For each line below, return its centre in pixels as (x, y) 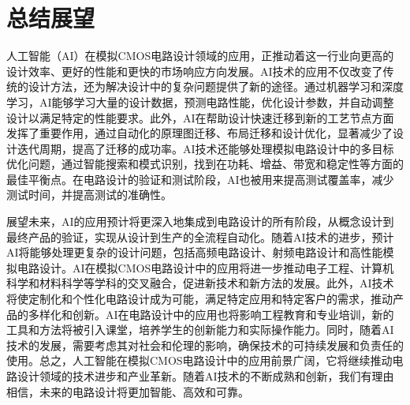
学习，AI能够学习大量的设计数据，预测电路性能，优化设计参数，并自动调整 (200, 101)
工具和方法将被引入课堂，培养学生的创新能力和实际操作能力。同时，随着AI (200, 330)
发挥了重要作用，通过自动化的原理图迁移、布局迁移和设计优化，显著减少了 (199, 133)
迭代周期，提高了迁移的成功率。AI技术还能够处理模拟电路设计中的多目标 (205, 148)
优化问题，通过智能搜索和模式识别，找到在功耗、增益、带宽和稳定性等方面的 (205, 164)
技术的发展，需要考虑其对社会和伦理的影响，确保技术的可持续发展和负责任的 (205, 345)
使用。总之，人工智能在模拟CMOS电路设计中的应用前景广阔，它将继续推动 (199, 360)
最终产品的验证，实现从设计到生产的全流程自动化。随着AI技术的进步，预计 (200, 236)
